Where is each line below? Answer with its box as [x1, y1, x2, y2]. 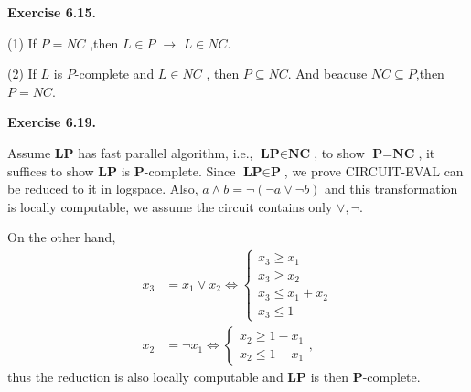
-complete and [74, 64, 155, 83]
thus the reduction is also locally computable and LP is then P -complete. [7, 367, 421, 387]
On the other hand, [7, 228, 116, 247]
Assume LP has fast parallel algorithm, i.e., [7, 143, 253, 162]
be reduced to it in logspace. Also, [7, 179, 198, 198]
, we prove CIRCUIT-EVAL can [284, 161, 464, 180]
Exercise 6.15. [7, 3, 96, 21]
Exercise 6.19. [7, 112, 96, 132]
